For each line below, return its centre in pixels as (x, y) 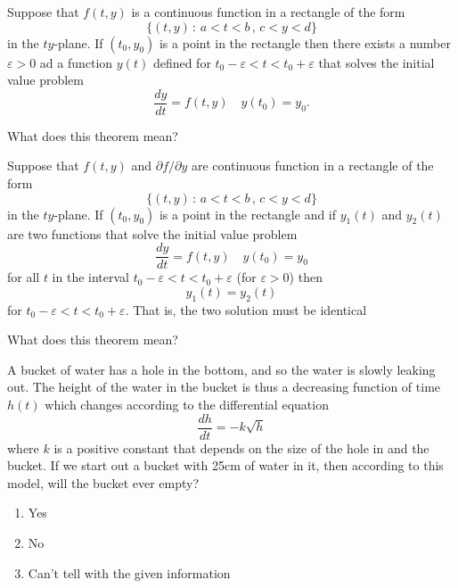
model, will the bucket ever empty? (103, 482)
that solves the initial (376, 62)
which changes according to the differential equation (187, 405)
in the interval (90, 277)
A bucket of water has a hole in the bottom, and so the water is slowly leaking (221, 369)
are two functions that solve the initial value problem (152, 233)
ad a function (76, 62)
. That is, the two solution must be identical (246, 309)
